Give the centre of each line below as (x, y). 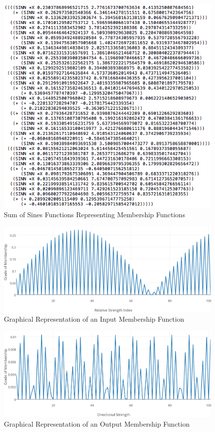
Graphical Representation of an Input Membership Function (94, 319)
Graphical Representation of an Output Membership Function (97, 423)
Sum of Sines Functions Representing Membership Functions (95, 214)
